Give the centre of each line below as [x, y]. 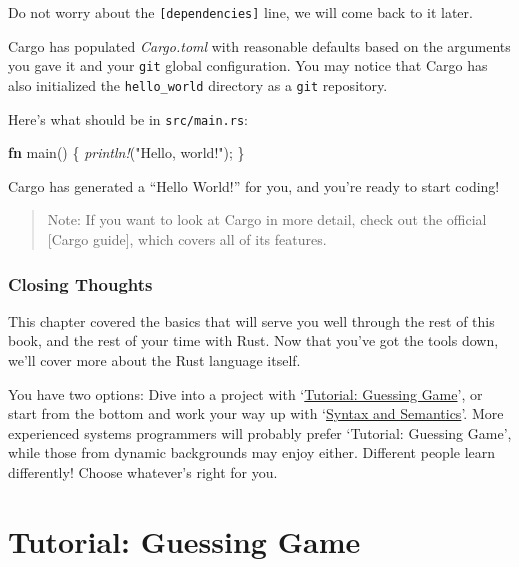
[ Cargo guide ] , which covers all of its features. [187, 239]
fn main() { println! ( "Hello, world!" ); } [126, 152]
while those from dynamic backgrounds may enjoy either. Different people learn [252, 452]
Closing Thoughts [80, 283]
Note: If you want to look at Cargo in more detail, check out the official [267, 219]
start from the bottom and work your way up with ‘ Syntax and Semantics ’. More [256, 413]
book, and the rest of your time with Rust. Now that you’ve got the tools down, [253, 340]
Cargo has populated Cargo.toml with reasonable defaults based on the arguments [259, 45]
